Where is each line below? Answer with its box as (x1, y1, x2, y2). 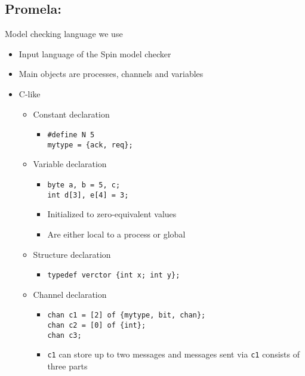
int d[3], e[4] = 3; (47, 190, 129, 199)
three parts (47, 360, 88, 372)
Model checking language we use (5, 27, 123, 40)
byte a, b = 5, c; (47, 181, 121, 190)
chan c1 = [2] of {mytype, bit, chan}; (47, 311, 206, 320)
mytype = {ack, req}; (47, 140, 133, 149)
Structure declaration (33, 248, 111, 260)
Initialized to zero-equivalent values (47, 208, 177, 220)
